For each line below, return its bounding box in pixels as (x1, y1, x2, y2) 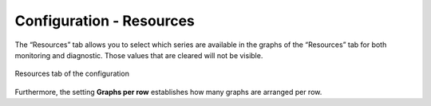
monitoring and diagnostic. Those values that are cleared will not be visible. (14, 50, 263, 60)
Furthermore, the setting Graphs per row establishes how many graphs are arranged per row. (14, 87, 322, 96)
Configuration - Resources (14, 12, 196, 29)
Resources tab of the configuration (14, 69, 129, 79)
